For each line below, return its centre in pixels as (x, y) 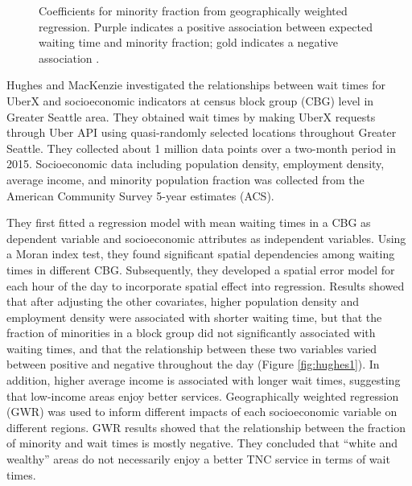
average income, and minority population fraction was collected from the (185, 179)
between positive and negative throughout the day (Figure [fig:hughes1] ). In (193, 364)
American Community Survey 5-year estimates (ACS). (140, 195)
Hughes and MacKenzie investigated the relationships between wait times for (196, 85)
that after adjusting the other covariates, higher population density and (183, 301)
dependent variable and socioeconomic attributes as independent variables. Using (206, 238)
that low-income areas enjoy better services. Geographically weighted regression (203, 395)
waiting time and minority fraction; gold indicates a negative (188, 42)
